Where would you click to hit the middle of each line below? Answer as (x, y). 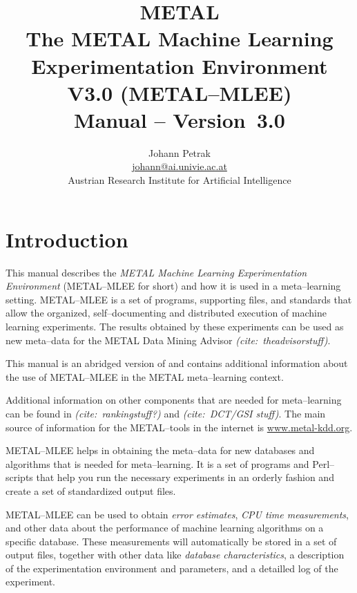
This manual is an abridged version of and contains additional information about (177, 363)
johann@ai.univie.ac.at (180, 166)
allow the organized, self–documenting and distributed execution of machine (166, 313)
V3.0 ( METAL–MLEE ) (180, 92)
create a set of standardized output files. (91, 490)
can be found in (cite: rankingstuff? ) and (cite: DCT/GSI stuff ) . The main (166, 413)
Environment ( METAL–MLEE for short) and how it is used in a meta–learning (173, 286)
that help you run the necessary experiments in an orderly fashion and (185, 477)
